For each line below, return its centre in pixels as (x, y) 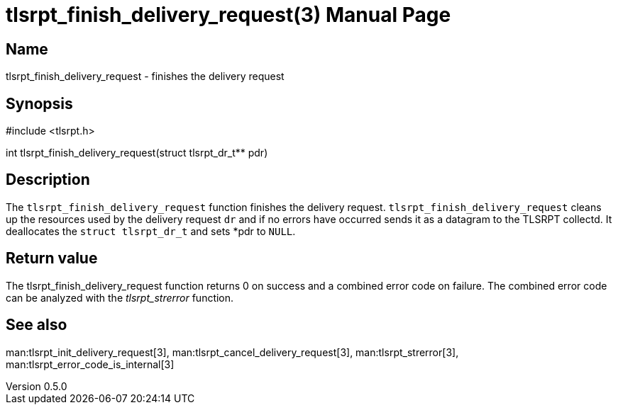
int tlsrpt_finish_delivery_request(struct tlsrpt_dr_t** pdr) (137, 153)
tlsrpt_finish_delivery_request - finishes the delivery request (145, 76)
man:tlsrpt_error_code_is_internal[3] (90, 364)
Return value (52, 258)
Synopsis (39, 103)
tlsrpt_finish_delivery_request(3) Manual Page (228, 15)
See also (37, 325)
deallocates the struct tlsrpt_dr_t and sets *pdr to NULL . (151, 231)
